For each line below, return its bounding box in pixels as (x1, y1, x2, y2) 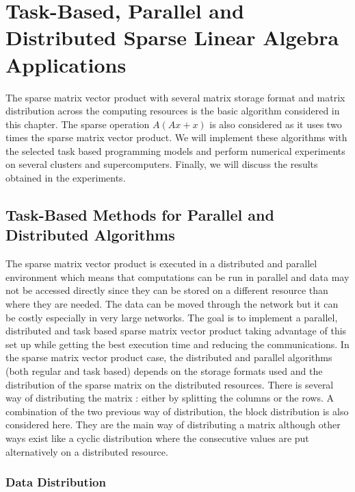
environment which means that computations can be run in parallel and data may (5, 269, 350, 284)
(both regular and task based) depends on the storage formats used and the (5, 364, 323, 378)
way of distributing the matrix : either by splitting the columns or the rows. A (5, 391, 334, 405)
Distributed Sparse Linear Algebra (5, 23, 339, 51)
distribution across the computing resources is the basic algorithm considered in (5, 103, 340, 118)
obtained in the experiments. (5, 171, 126, 185)
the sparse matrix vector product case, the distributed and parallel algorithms (5, 350, 332, 365)
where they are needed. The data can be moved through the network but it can (5, 297, 339, 311)
